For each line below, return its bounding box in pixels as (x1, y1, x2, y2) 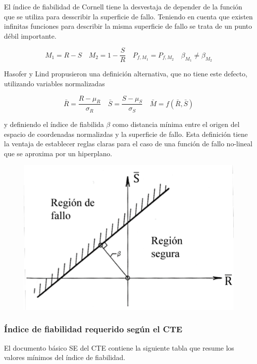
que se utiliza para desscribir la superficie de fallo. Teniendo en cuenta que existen (4, 11, 253, 21)
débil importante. (4, 30, 56, 41)
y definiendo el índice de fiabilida (4, 119, 104, 129)
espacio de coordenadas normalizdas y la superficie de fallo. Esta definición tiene (4, 128, 248, 139)
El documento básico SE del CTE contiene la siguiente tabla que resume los (4, 342, 234, 353)
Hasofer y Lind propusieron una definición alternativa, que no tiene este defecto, (4, 68, 248, 79)
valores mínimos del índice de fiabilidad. (4, 352, 125, 363)
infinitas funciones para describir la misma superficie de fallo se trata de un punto (4, 21, 252, 31)
